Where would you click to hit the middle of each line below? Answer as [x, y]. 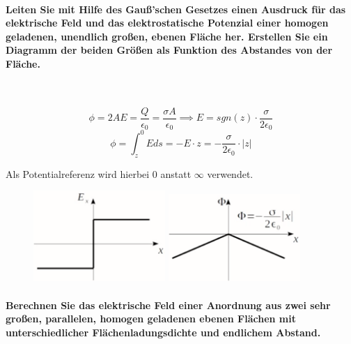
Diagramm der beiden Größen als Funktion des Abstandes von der [169, 50]
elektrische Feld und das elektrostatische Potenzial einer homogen [167, 23]
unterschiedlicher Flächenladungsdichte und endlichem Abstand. [163, 332]
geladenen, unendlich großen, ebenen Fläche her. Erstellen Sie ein [167, 36]
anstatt [176, 173]
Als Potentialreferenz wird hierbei [78, 173]
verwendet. [230, 173]
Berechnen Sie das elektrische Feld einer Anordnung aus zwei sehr [168, 305]
